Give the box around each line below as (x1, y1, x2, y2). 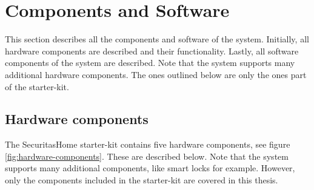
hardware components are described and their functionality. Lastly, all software (5, 44, 299, 57)
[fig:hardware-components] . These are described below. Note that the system (5, 149, 289, 162)
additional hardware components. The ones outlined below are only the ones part (5, 68, 307, 80)
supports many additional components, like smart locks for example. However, (5, 162, 295, 174)
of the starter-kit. (5, 80, 69, 93)
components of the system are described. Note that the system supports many (5, 56, 295, 69)
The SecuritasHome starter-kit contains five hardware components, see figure (5, 138, 290, 151)
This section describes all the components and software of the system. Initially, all (5, 33, 309, 45)
